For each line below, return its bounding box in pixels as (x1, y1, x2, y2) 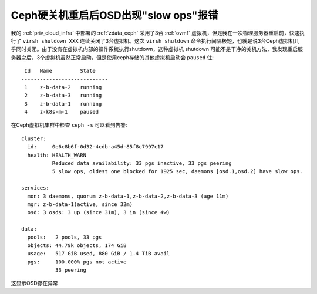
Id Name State (24, 67, 96, 75)
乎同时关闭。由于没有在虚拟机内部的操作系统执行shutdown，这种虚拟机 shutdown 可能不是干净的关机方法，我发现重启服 (11, 46, 303, 53)
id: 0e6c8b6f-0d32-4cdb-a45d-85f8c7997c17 (27, 144, 164, 150)
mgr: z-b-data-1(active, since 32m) (27, 201, 133, 208)
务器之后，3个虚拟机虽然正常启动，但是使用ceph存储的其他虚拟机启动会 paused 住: (11, 53, 214, 61)
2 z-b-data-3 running (24, 92, 102, 99)
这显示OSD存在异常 (11, 279, 58, 287)
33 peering (55, 267, 87, 273)
